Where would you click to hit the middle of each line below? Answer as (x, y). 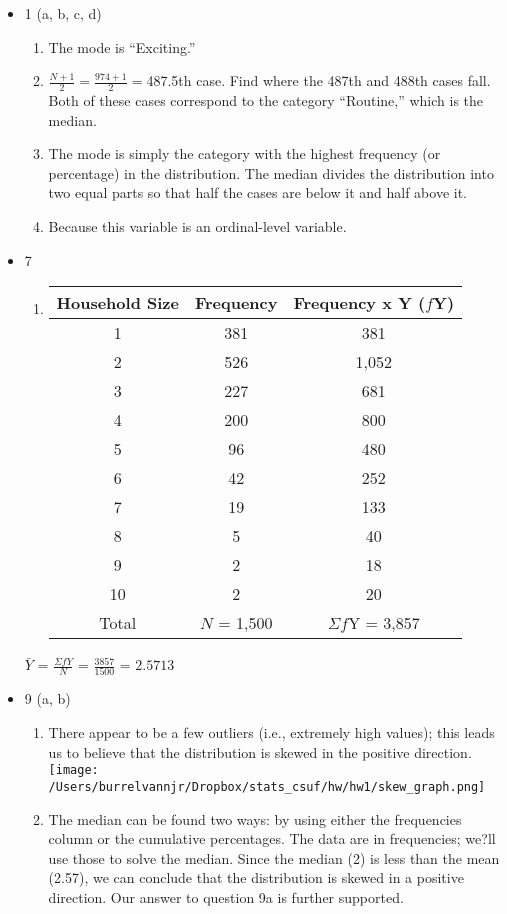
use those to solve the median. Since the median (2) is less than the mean (274, 857)
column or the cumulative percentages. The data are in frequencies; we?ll (272, 838)
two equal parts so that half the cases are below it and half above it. (258, 192)
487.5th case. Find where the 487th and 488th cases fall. (318, 80)
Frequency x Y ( (359, 303)
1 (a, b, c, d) (63, 13)
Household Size (117, 303)
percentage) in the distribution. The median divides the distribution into (271, 172)
